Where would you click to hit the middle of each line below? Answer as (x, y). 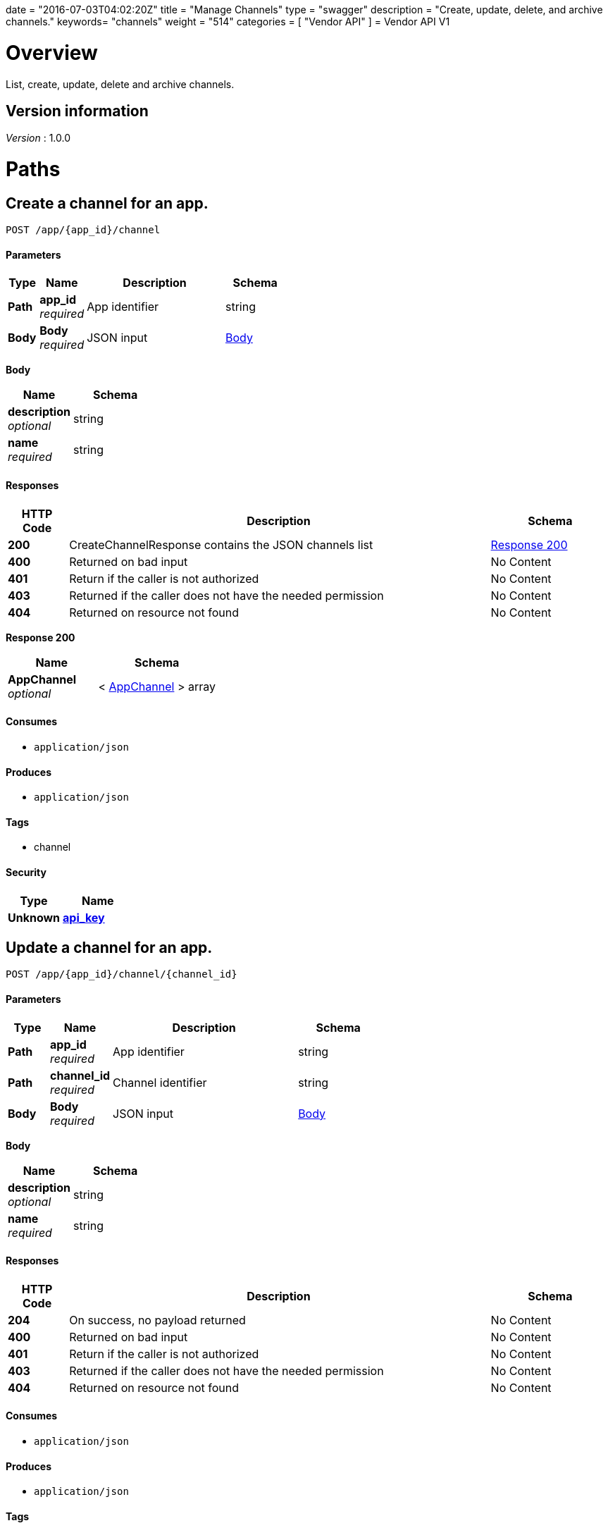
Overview (52, 53)
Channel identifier (160, 1082)
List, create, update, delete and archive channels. (120, 84)
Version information (77, 111)
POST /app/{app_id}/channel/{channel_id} (122, 974)
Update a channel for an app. (109, 948)
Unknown (34, 917)
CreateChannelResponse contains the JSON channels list (221, 544)
